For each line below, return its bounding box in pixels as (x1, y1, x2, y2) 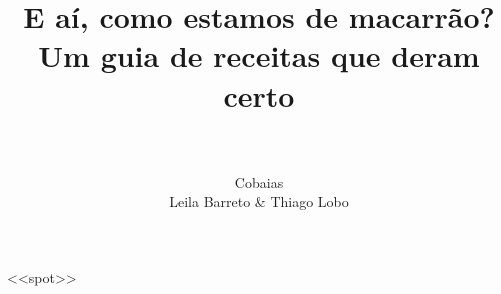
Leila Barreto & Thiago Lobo (169, 191, 349, 212)
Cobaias (234, 171, 284, 192)
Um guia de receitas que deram (38, 35, 480, 76)
